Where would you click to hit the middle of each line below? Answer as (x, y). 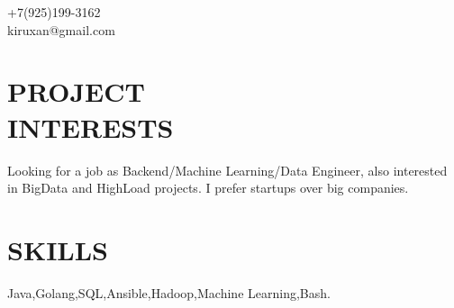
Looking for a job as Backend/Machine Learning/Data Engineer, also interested (227, 170)
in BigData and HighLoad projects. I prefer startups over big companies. (208, 188)
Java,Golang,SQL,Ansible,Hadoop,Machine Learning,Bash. (169, 292)
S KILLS (58, 249)
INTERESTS (91, 127)
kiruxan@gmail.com (61, 29)
